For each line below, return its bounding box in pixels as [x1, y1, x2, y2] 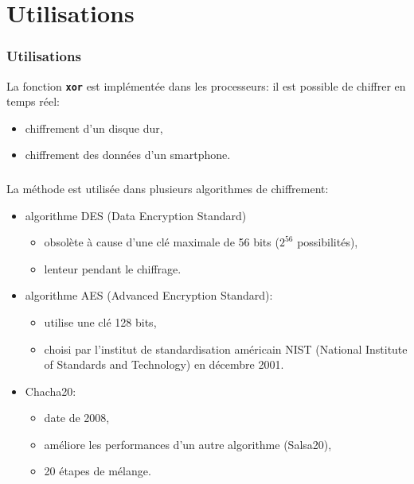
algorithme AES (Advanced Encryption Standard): [25, 287, 273, 304]
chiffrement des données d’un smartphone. [25, 146, 231, 163]
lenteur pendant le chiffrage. [44, 260, 182, 277]
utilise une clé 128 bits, [44, 313, 157, 330]
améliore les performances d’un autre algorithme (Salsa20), [44, 436, 332, 452]
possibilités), [297, 234, 358, 250]
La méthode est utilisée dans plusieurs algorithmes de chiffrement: [6, 180, 329, 196]
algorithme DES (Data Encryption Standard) [25, 207, 247, 223]
